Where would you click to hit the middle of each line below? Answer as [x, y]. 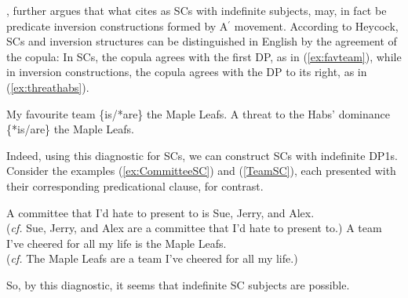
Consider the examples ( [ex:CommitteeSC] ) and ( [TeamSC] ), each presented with [201, 171]
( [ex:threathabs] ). [48, 87]
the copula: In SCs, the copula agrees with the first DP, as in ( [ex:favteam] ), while [204, 56]
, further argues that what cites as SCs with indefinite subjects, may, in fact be [197, 10]
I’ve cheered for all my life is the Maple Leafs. [117, 243]
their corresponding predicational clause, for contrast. [135, 185]
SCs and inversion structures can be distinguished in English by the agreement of [202, 41]
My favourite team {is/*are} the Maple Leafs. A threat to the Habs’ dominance [198, 113]
